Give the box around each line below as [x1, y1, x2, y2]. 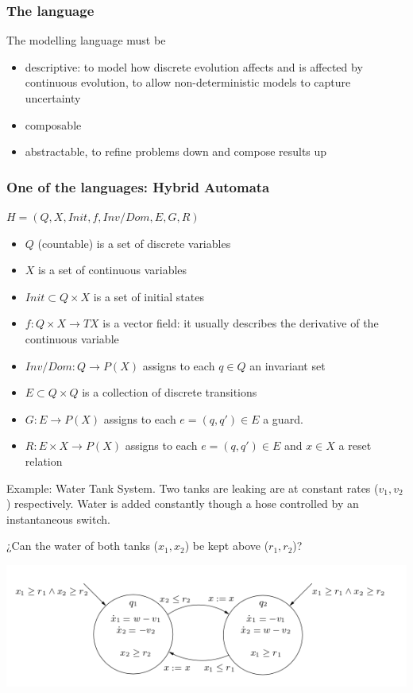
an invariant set [249, 357, 326, 374]
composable [25, 116, 82, 133]
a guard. [263, 410, 303, 427]
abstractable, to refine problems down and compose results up [25, 143, 327, 160]
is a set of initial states [93, 288, 204, 304]
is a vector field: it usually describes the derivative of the [102, 315, 379, 331]
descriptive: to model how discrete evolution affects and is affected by [25, 58, 363, 75]
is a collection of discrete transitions [82, 384, 257, 401]
